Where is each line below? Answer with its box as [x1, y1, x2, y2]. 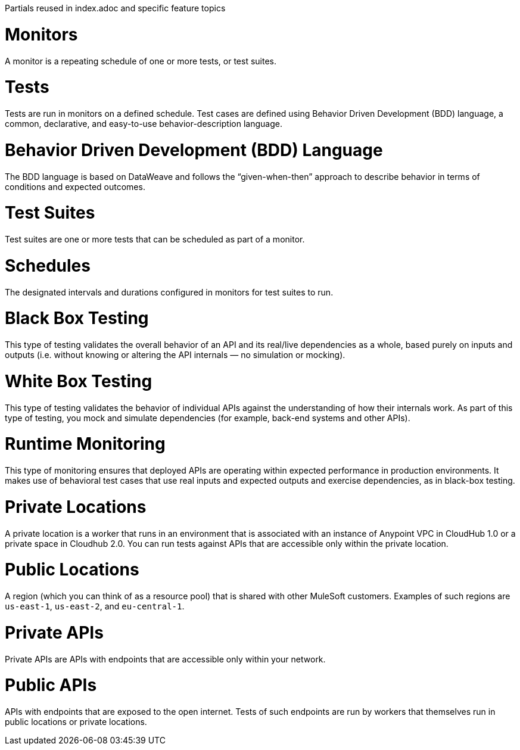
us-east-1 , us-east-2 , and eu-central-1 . [5, 601, 185, 611]
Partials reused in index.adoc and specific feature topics [5, 3, 226, 13]
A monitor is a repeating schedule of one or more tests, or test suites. [5, 55, 277, 66]
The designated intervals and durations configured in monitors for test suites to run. [5, 287, 334, 297]
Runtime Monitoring [5, 434, 166, 455]
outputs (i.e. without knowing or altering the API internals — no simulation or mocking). [5, 350, 345, 360]
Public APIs [5, 675, 97, 696]
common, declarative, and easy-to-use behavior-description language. [5, 119, 282, 129]
